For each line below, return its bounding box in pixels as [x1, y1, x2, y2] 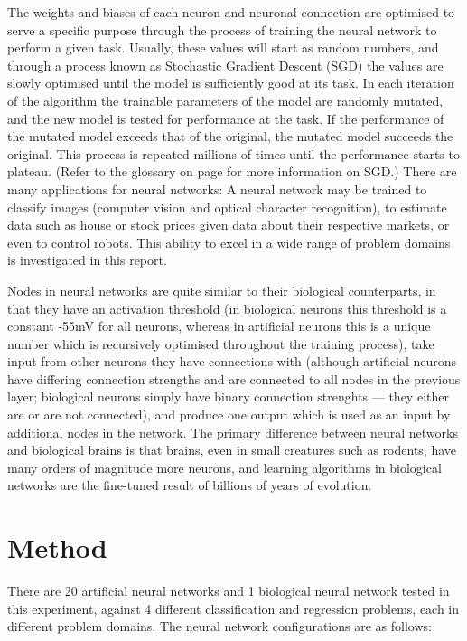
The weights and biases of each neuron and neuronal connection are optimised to [7, 3, 455, 21]
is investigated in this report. [7, 250, 167, 269]
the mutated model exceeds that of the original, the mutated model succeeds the [7, 127, 453, 146]
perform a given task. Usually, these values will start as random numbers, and [7, 38, 439, 57]
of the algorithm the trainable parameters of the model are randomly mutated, [7, 90, 444, 109]
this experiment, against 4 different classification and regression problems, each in [7, 599, 460, 617]
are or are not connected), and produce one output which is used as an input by [7, 405, 451, 424]
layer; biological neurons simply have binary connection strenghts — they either [7, 387, 449, 406]
